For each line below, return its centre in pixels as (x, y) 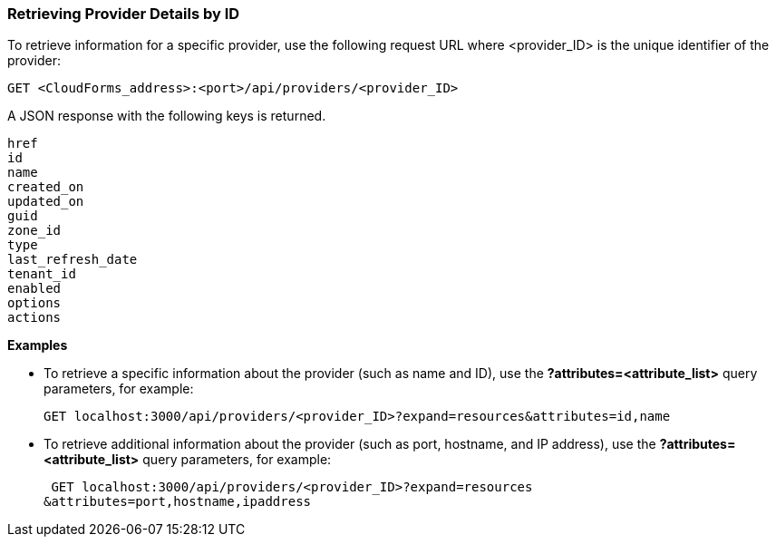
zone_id (34, 231)
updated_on (46, 202)
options (34, 303)
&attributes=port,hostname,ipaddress (178, 502)
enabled (34, 289)
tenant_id (42, 274)
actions (34, 318)
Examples (38, 345)
